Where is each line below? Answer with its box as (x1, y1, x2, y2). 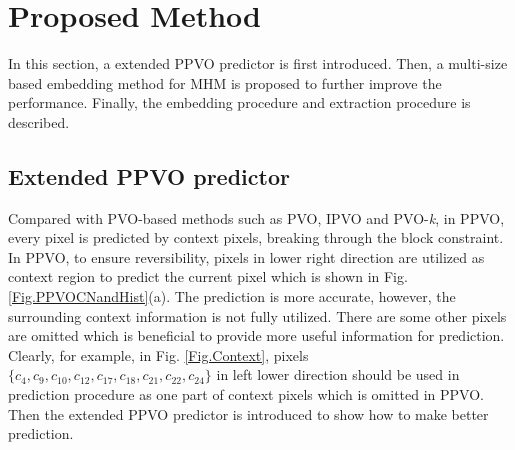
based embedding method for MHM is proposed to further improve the (8, 72, 442, 93)
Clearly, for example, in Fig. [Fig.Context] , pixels (8, 344, 309, 365)
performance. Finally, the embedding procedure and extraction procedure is (8, 92, 471, 113)
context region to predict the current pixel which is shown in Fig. (8, 266, 408, 287)
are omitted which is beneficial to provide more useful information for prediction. (8, 325, 505, 346)
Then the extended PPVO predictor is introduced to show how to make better (8, 403, 489, 424)
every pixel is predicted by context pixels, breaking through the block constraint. (8, 227, 504, 248)
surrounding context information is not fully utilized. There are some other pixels (8, 305, 507, 326)
